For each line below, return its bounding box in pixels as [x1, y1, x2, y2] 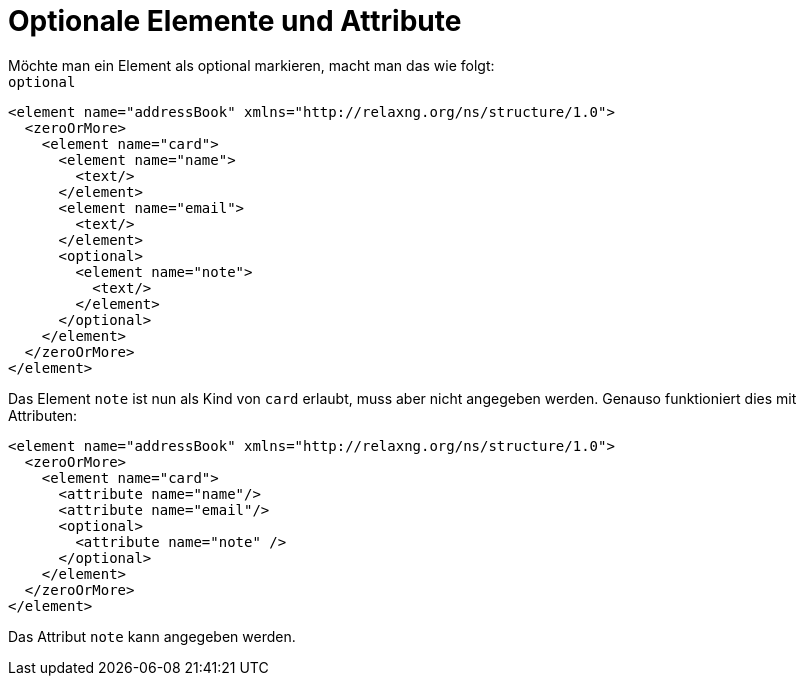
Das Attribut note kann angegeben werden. [8, 627, 296, 645]
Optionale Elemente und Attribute [8, 4, 462, 38]
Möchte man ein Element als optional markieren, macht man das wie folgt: [8, 56, 495, 74]
